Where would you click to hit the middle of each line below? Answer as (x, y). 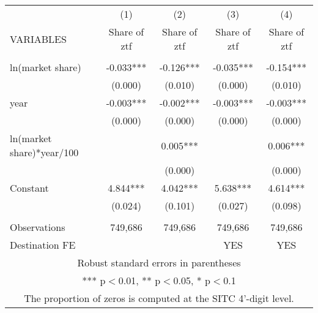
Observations (38, 227)
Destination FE (43, 245)
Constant (29, 188)
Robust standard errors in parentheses (159, 262)
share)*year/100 (44, 152)
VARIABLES (38, 39)
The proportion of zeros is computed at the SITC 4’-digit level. (159, 298)
